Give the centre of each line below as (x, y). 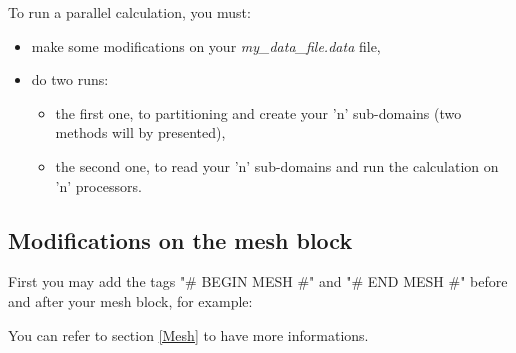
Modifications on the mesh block (180, 239)
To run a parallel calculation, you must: (129, 12)
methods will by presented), (140, 132)
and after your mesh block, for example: (130, 300)
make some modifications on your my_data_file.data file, (206, 45)
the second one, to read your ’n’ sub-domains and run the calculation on (277, 165)
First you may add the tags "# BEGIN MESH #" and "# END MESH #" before (258, 281)
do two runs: (70, 79)
